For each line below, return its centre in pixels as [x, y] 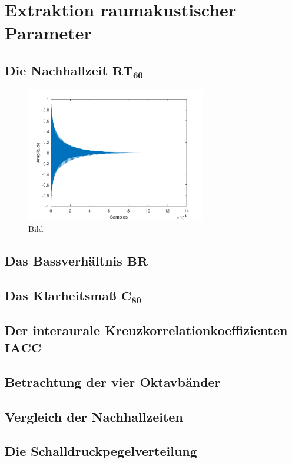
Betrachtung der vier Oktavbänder [113, 381]
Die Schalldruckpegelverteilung [101, 451]
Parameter [48, 33]
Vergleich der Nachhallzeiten [94, 416]
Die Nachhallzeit [56, 70]
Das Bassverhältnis [64, 261]
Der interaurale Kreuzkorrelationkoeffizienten [146, 330]
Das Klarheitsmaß [61, 295]
